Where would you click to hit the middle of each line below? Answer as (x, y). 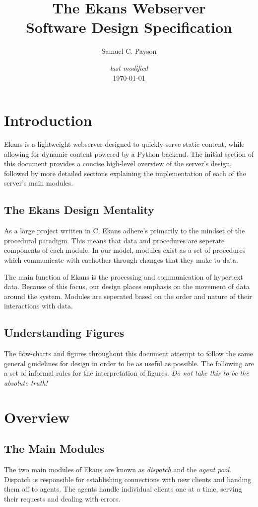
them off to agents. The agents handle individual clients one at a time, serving (123, 489)
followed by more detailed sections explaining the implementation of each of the (125, 173)
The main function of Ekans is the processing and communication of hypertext (124, 276)
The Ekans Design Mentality (79, 210)
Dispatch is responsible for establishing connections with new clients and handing (128, 479)
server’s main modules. (39, 183)
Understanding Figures (64, 333)
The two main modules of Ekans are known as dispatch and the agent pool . (118, 469)
